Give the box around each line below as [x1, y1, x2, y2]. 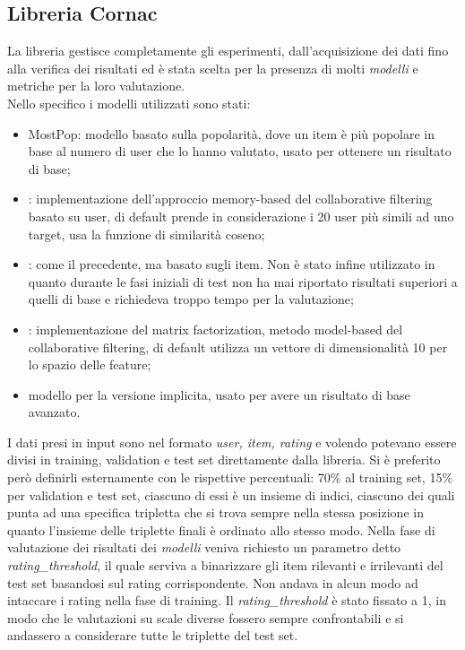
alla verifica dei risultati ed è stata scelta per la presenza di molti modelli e [7, 58, 418, 77]
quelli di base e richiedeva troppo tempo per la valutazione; [28, 290, 354, 308]
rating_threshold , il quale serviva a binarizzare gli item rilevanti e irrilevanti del [7, 556, 443, 575]
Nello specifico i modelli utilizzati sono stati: [7, 93, 251, 112]
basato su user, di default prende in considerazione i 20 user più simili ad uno [28, 206, 454, 225]
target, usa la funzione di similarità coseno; [28, 224, 265, 243]
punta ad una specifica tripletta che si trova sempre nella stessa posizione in [7, 503, 424, 522]
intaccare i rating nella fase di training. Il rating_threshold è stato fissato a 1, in [7, 591, 446, 610]
